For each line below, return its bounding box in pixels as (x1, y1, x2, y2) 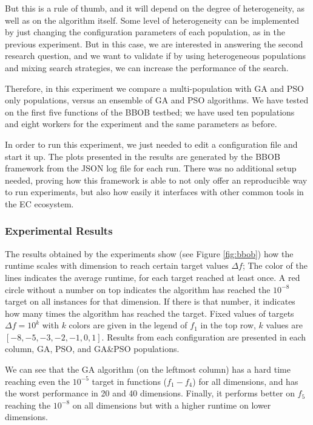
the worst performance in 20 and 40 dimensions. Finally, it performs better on (5, 387, 295, 399)
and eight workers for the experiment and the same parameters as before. (5, 117, 277, 130)
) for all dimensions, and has (192, 375, 298, 387)
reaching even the (5, 375, 70, 387)
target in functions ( (92, 375, 167, 387)
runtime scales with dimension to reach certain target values (5, 259, 229, 272)
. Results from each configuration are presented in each (101, 330, 306, 343)
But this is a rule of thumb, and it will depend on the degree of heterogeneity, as (5, 2, 305, 14)
